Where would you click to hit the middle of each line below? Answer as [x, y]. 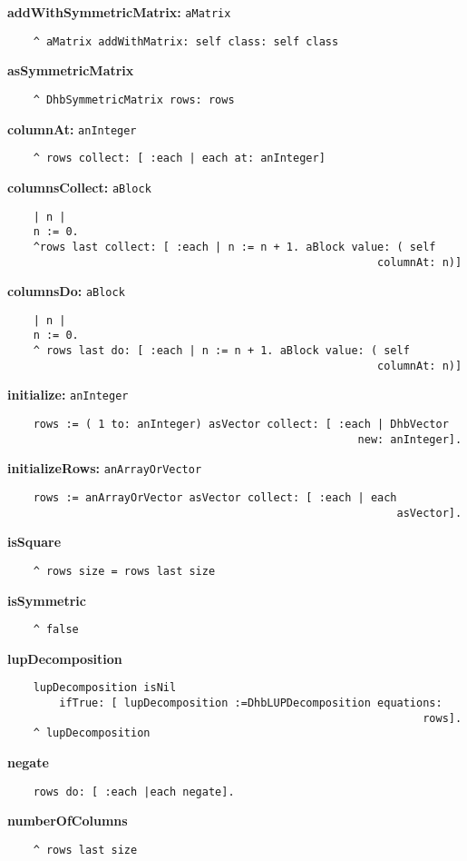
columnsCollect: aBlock [79, 187]
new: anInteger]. [410, 439]
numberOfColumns [68, 821]
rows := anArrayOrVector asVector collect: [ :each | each [215, 498]
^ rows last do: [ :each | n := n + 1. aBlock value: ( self [221, 351]
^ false [56, 630]
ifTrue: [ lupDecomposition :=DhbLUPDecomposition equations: [251, 703]
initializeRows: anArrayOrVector [105, 468]
